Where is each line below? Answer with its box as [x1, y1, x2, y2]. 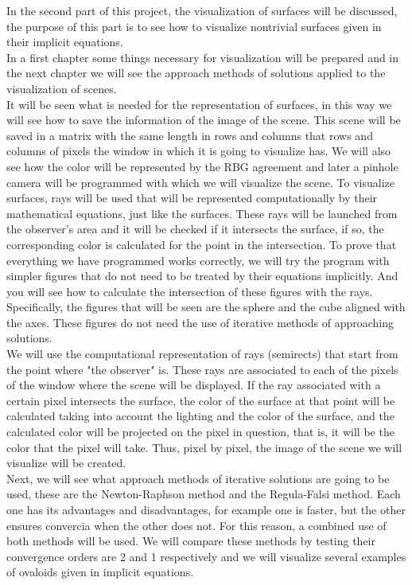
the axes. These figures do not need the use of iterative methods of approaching [6, 314, 394, 330]
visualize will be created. [6, 454, 126, 471]
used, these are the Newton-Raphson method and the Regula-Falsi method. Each [6, 486, 401, 502]
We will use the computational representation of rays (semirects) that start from [6, 345, 398, 362]
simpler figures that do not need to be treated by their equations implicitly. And [6, 267, 398, 284]
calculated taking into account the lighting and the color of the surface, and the [6, 408, 395, 424]
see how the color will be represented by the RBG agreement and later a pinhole [6, 158, 398, 174]
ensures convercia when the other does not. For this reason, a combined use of [6, 517, 387, 533]
